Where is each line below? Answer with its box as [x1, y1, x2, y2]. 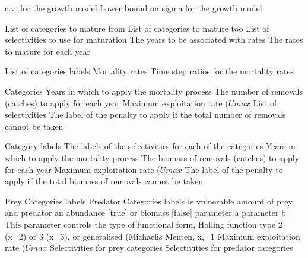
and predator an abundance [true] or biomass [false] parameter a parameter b [5, 206, 286, 219]
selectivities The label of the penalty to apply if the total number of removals [5, 108, 286, 121]
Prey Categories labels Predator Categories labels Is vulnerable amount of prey [5, 194, 293, 207]
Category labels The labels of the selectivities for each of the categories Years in [5, 140, 296, 152]
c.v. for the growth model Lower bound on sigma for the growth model [5, 2, 262, 14]
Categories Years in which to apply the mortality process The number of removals [5, 84, 303, 97]
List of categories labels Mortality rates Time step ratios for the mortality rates [5, 65, 294, 77]
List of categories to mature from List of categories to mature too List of [5, 21, 269, 34]
